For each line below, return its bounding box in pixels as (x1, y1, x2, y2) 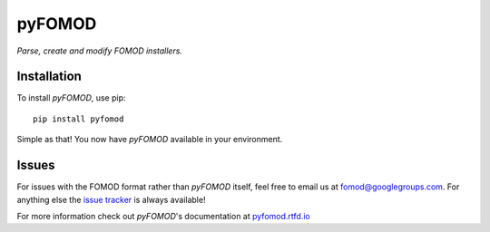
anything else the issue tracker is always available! (16, 194, 206, 205)
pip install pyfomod (33, 113, 124, 124)
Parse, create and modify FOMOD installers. (16, 45, 183, 56)
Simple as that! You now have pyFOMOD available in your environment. (16, 134, 283, 145)
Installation (16, 69, 82, 84)
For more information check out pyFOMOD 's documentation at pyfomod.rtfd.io (16, 210, 310, 221)
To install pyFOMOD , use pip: (16, 92, 126, 103)
